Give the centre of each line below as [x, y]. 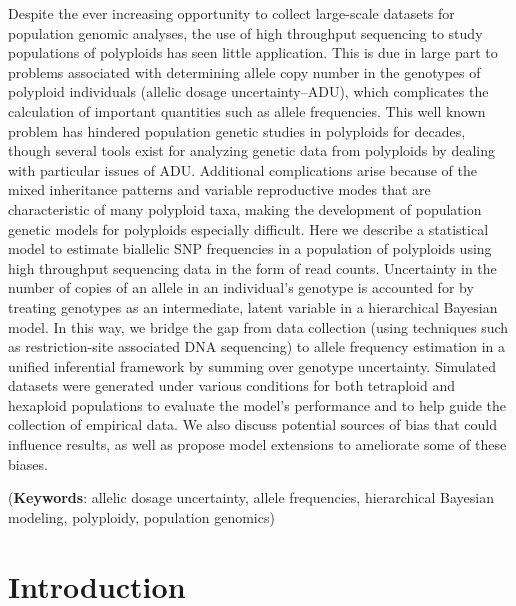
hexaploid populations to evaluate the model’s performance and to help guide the [257, 404]
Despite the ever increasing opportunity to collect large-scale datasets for [231, 13]
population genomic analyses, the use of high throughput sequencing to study [245, 32]
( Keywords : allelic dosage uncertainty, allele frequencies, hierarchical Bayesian [251, 497]
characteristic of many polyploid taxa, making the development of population [245, 208]
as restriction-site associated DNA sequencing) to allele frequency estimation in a [257, 346]
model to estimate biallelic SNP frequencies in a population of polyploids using [250, 248]
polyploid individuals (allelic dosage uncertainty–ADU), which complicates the [248, 91]
